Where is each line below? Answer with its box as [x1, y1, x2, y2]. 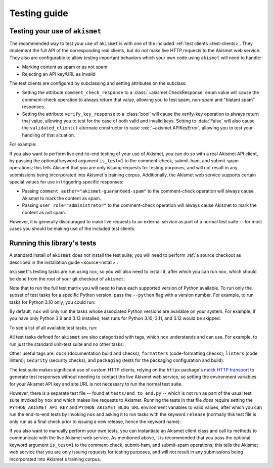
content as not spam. [22, 209, 66, 215]
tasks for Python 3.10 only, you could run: [9, 299, 96, 305]
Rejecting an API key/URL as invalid [22, 71, 96, 77]
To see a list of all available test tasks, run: [9, 324, 98, 331]
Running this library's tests [9, 239, 97, 248]
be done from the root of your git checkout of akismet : [9, 275, 125, 282]
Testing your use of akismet [9, 27, 102, 35]
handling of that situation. [22, 132, 75, 138]
